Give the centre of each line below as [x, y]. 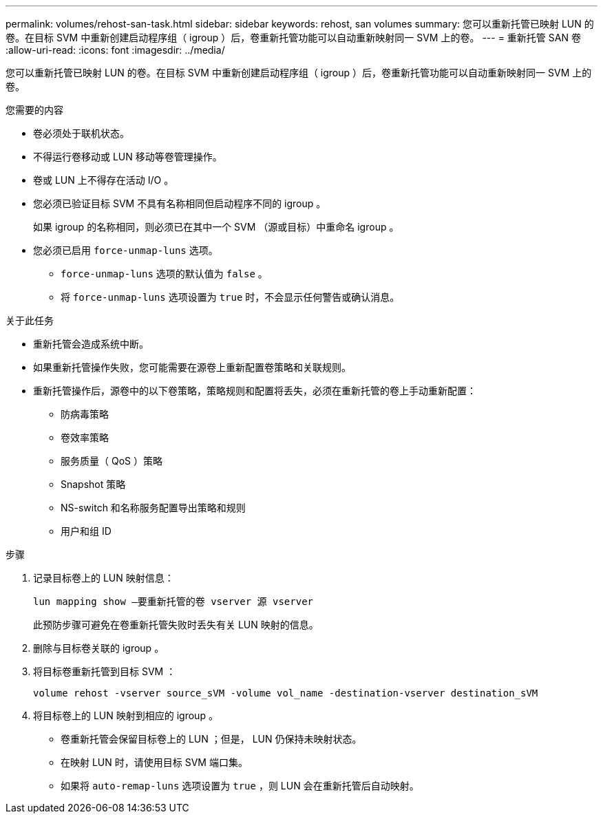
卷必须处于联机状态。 [81, 133]
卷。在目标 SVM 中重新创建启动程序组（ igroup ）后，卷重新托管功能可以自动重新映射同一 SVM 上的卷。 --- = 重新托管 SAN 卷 [293, 38]
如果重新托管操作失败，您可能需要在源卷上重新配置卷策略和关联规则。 [192, 367]
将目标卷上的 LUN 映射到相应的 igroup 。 [126, 715]
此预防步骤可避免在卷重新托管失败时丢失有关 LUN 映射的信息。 [176, 625]
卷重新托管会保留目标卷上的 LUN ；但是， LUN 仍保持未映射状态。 [211, 739]
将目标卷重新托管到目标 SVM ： [105, 671]
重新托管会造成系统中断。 [91, 344]
